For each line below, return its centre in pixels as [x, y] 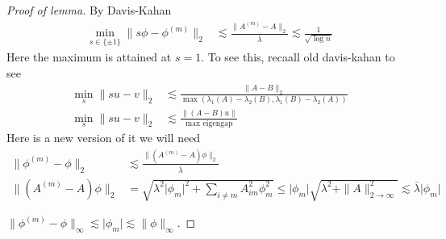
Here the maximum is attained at [89, 57]
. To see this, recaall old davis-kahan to [298, 57]
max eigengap [209, 123]
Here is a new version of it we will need [104, 137]
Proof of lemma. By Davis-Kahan [89, 10]
